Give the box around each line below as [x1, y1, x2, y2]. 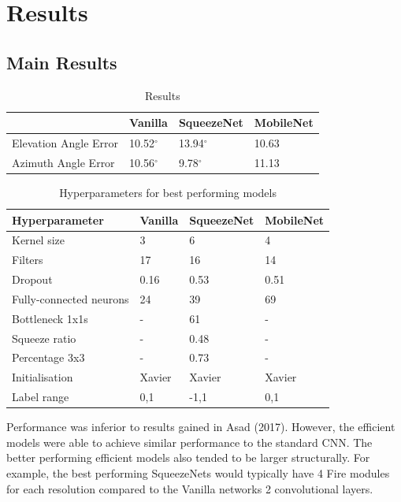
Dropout [12, 271, 53, 288]
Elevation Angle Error [12, 135, 119, 151]
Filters [12, 251, 43, 268]
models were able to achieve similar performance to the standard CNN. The [6, 433, 373, 450]
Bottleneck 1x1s [12, 310, 88, 326]
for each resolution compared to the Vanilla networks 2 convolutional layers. [6, 480, 373, 496]
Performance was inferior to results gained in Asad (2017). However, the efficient [6, 418, 395, 435]
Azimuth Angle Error [12, 154, 115, 170]
